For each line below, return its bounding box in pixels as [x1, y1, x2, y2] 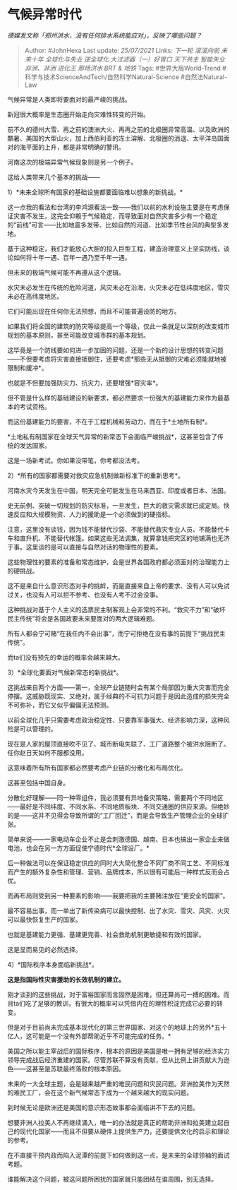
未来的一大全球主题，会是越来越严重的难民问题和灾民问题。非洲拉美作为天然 [7, 1079, 230, 1088]
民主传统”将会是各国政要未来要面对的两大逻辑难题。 [7, 614, 159, 622]
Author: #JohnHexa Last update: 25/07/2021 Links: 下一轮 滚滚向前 [24, 46, 220, 54]
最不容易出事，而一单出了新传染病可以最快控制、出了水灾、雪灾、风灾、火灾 [7, 906, 230, 915]
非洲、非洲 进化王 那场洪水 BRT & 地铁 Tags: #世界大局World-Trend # [24, 64, 227, 72]
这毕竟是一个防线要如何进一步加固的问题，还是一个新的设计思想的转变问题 [7, 345, 224, 354]
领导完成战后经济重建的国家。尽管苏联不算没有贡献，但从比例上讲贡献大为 [7, 1055, 224, 1064]
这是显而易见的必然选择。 [7, 945, 82, 953]
